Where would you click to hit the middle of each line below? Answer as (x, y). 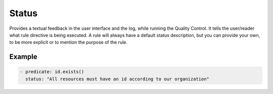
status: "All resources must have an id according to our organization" (118, 79)
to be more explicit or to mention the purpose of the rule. (69, 42)
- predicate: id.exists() (52, 72)
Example (23, 57)
